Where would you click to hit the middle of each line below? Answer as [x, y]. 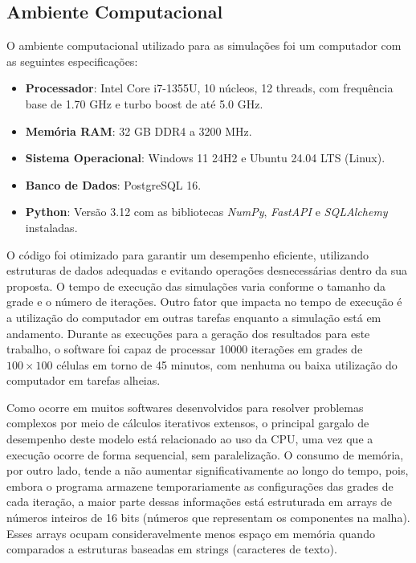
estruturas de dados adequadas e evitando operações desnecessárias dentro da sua [207, 270]
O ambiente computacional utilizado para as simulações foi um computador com [204, 45]
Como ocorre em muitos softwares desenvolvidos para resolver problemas [185, 407]
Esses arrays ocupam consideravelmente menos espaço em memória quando [191, 533]
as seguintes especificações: [72, 61]
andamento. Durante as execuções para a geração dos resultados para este [188, 333]
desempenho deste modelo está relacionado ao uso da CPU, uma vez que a [190, 439]
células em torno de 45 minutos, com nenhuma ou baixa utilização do [227, 364]
